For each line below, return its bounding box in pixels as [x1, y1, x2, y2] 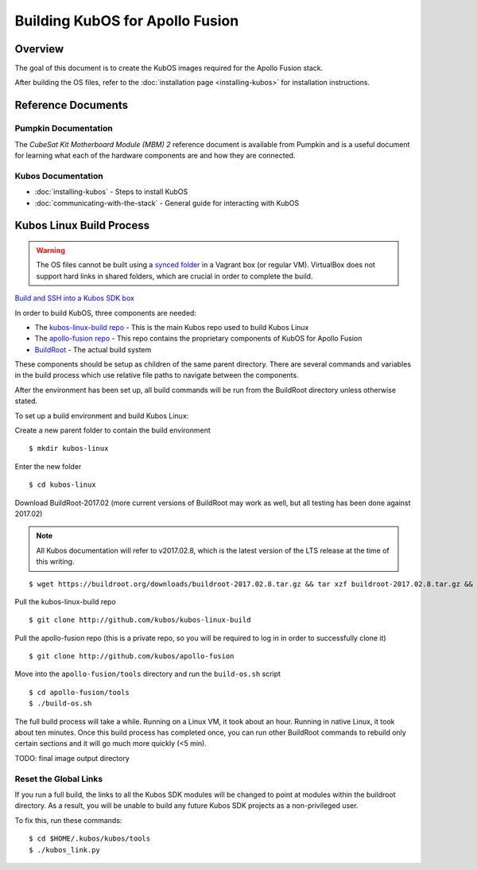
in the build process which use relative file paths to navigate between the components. [14, 371, 299, 380]
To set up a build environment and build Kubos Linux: [14, 410, 189, 421]
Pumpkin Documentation [14, 123, 113, 134]
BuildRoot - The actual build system [34, 344, 152, 354]
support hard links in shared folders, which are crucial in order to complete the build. [36, 271, 313, 281]
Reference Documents [14, 99, 129, 112]
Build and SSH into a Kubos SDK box [14, 293, 135, 303]
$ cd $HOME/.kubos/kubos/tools [29, 834, 151, 843]
